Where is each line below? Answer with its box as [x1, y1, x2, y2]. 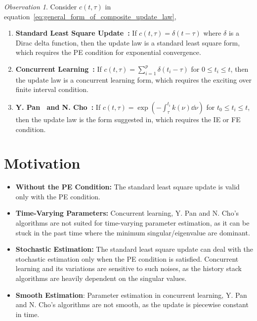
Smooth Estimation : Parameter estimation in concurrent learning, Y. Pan [15, 289, 247, 300]
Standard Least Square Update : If [15, 28, 137, 38]
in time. [15, 309, 40, 319]
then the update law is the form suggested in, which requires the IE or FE [15, 114, 241, 124]
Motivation [4, 153, 81, 173]
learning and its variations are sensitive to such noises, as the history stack [15, 263, 242, 274]
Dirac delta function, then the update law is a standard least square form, [15, 37, 240, 47]
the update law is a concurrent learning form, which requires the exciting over [15, 74, 252, 85]
